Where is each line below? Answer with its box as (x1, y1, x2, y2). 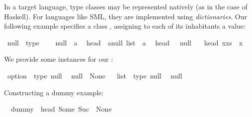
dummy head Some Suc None (10, 104, 112, 114)
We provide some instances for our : (4, 54, 113, 64)
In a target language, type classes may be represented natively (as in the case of (4, 1, 248, 11)
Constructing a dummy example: (4, 87, 104, 97)
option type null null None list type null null (7, 70, 182, 80)
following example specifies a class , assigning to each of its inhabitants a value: (4, 21, 246, 31)
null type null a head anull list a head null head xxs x (7, 37, 243, 47)
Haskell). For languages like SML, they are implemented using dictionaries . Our (4, 11, 248, 21)
